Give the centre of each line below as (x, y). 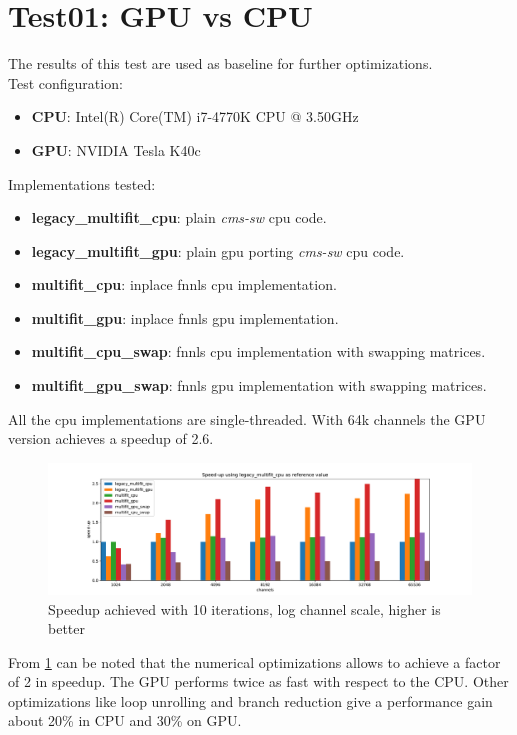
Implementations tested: (82, 183)
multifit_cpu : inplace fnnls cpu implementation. (184, 284)
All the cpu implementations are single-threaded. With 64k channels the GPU (247, 418)
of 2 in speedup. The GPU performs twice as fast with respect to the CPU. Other (258, 681)
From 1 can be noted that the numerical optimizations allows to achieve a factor (254, 661)
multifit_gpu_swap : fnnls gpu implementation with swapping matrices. (259, 385)
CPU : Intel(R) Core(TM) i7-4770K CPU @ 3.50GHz (195, 116)
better (66, 628)
